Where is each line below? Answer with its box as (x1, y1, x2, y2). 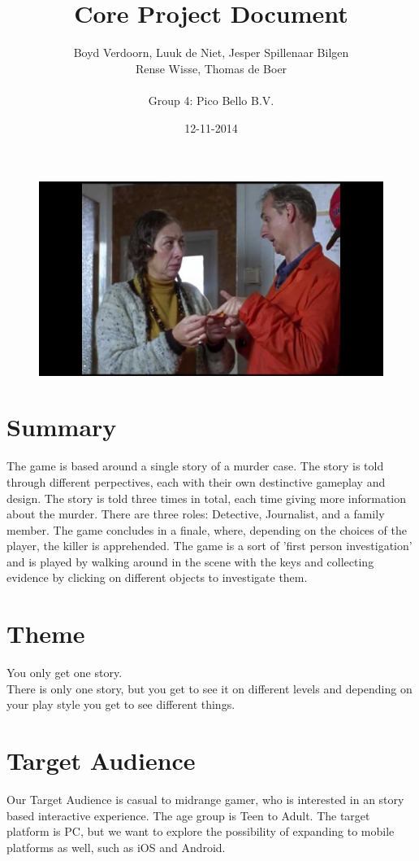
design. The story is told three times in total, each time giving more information (6, 489, 407, 506)
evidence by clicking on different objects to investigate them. (6, 569, 308, 586)
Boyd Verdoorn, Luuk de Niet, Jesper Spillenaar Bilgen (73, 44, 349, 61)
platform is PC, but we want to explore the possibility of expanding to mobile (6, 823, 395, 840)
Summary (6, 410, 117, 444)
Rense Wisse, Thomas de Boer (135, 59, 287, 76)
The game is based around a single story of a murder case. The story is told (6, 457, 384, 474)
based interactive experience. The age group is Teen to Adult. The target (6, 806, 370, 824)
